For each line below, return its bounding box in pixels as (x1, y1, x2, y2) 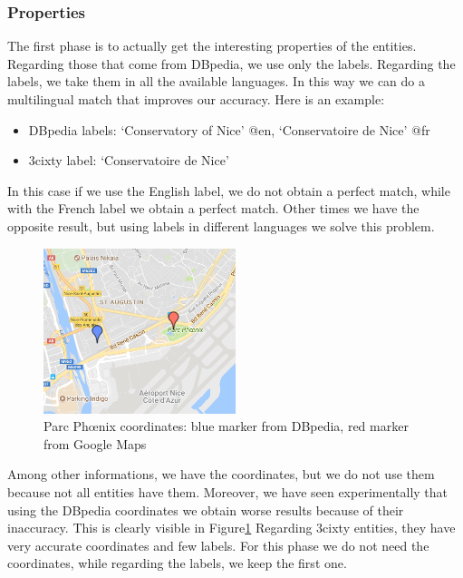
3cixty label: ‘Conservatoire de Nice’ (28, 151, 229, 170)
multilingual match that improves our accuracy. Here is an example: (7, 90, 385, 108)
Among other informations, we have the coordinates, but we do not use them (7, 465, 435, 484)
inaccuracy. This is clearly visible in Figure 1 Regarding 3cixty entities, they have (7, 518, 456, 537)
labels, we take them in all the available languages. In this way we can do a (7, 72, 426, 91)
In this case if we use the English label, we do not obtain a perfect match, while (7, 181, 450, 200)
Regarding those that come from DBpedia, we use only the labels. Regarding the (7, 54, 456, 73)
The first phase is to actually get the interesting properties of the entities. (7, 36, 417, 55)
